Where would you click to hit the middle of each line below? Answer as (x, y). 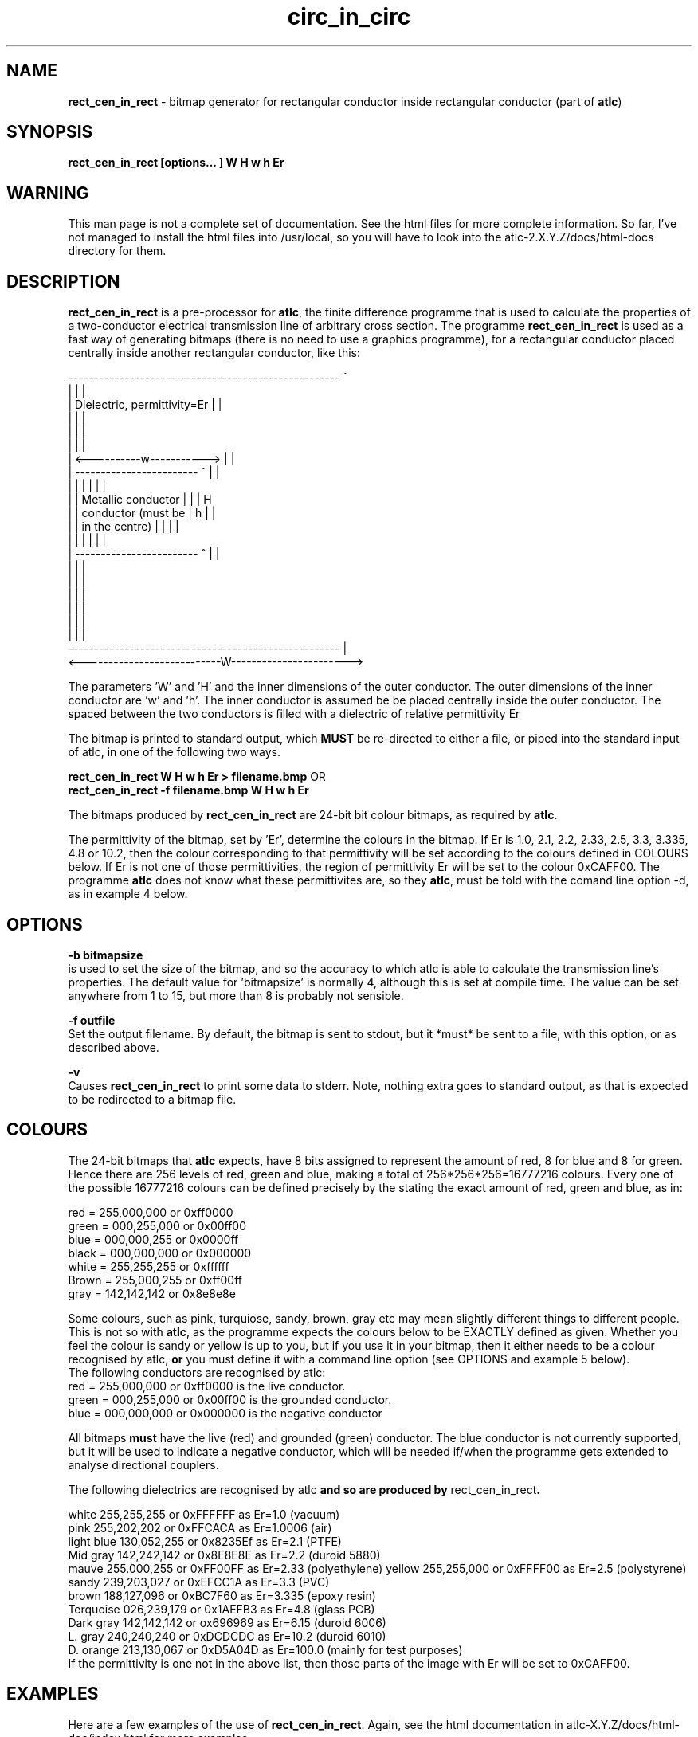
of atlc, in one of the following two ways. (174, 752)
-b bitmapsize (106, 955)
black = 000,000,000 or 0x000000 (160, 1253)
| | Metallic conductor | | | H (140, 500)
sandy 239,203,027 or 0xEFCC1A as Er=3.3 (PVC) (199, 1582)
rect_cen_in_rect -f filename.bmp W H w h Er (188, 790)
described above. (114, 1047)
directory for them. (117, 251)
